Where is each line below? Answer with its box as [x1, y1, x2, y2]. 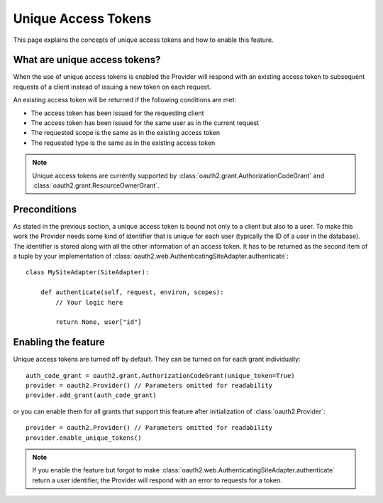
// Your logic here [55, 298, 123, 306]
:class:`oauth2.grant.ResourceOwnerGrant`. [32, 181, 160, 190]
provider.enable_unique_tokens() [26, 433, 142, 442]
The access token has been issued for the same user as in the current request [30, 119, 260, 127]
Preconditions [13, 203, 77, 215]
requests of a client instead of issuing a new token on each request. [13, 82, 211, 91]
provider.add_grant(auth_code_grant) [26, 391, 157, 399]
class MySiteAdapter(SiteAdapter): [26, 269, 150, 276]
